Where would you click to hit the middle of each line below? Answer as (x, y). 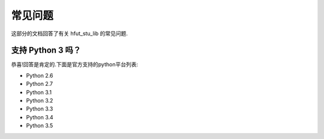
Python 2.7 (40, 84)
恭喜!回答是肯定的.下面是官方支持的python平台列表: (74, 64)
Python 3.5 (40, 126)
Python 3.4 (40, 117)
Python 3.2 (40, 101)
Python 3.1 (39, 92)
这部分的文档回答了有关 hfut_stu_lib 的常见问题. (70, 33)
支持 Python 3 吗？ (46, 50)
